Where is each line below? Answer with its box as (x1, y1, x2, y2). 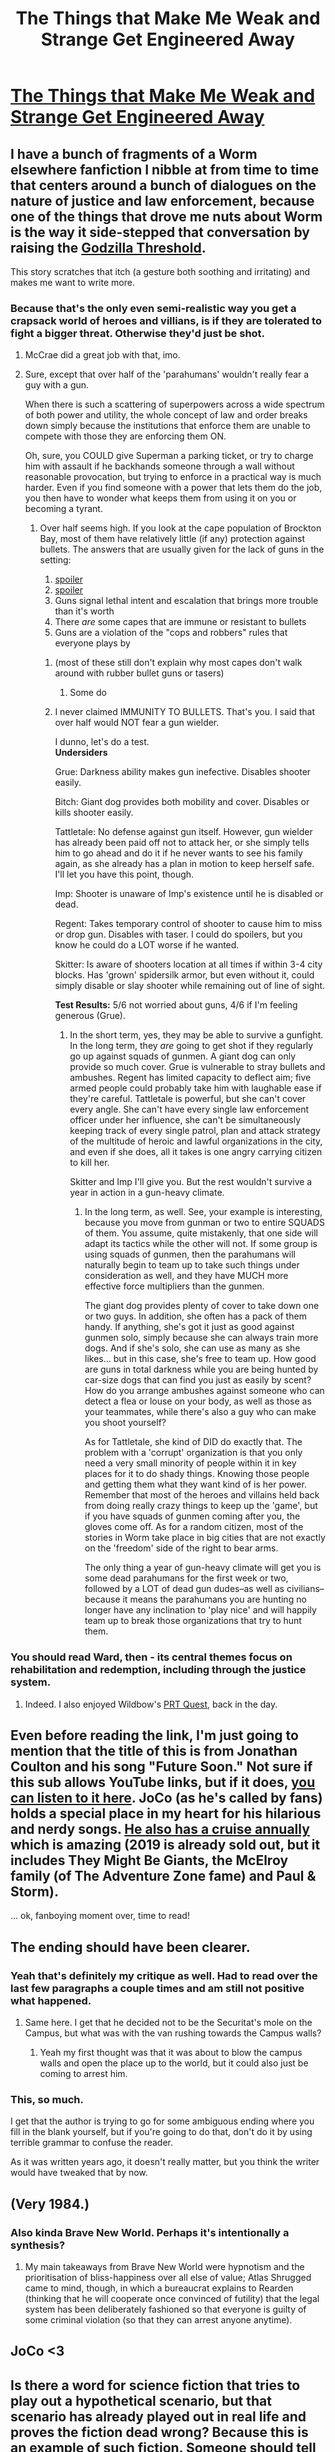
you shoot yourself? (84, 1417, 167, 1429)
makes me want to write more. (10, 277, 135, 288)
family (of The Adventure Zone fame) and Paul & (10, 1867, 317, 1884)
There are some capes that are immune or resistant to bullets (54, 616, 307, 628)
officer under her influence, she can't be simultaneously (69, 1114, 302, 1126)
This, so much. (10, 2093, 84, 2107)
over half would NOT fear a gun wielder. (54, 717, 220, 729)
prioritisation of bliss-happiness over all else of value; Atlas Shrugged (24, 2272, 312, 2284)
